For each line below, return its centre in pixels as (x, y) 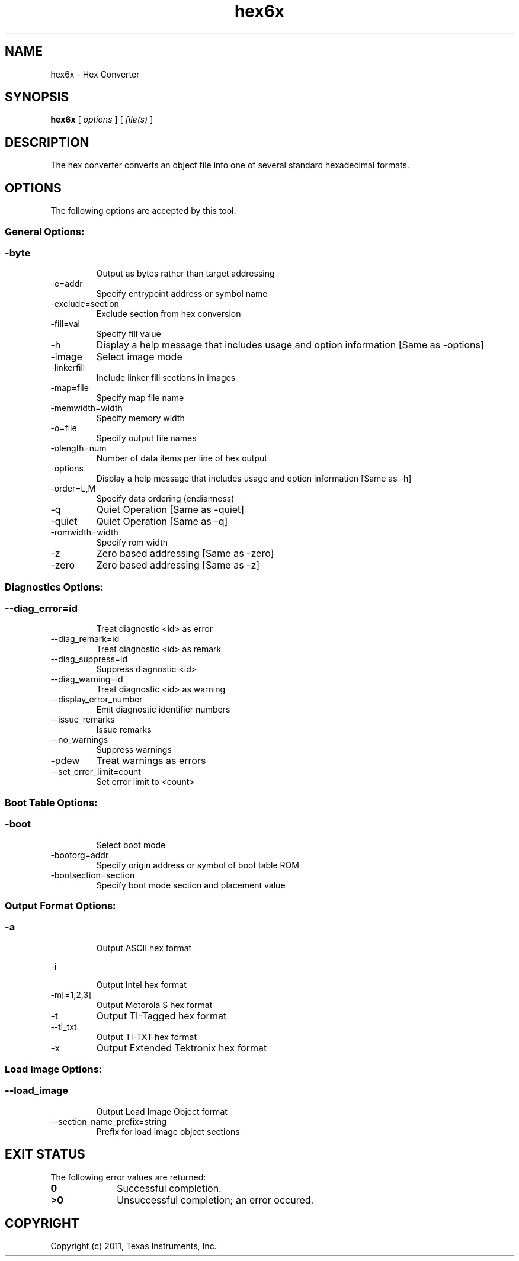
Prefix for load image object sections (168, 1131)
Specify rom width (132, 543)
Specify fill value (129, 334)
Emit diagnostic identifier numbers (163, 710)
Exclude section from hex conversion (169, 314)
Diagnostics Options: (54, 587)
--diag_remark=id (85, 639)
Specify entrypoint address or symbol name (182, 294)
